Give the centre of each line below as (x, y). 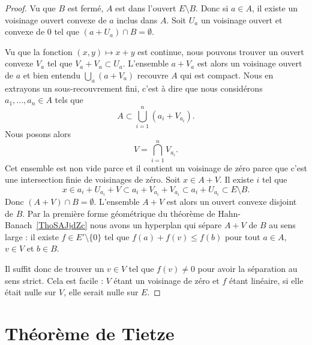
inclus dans (137, 19)
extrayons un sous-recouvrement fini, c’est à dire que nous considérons (134, 88)
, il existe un (275, 8)
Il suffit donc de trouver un (55, 269)
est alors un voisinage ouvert (250, 63)
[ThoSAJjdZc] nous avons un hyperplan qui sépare (129, 225)
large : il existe (32, 236)
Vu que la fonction (39, 51)
